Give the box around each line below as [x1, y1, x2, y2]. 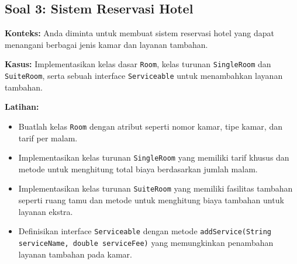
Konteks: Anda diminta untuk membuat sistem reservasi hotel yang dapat [5, 27, 275, 39]
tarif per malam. [18, 131, 78, 144]
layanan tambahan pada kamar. [18, 248, 132, 260]
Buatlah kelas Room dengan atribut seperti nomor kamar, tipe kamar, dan [18, 120, 282, 132]
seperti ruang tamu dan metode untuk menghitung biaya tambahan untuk [18, 194, 284, 206]
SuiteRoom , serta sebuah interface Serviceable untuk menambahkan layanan [5, 70, 283, 82]
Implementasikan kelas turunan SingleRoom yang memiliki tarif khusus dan [18, 151, 289, 164]
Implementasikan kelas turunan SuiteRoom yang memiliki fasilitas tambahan [18, 182, 293, 194]
